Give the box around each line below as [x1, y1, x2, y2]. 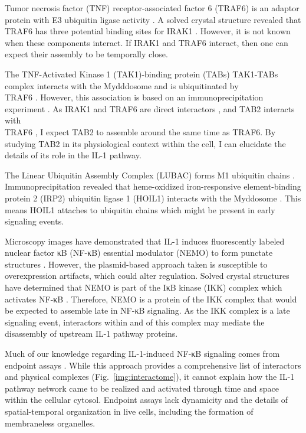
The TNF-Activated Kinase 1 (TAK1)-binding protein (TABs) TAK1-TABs [5, 67, 278, 80]
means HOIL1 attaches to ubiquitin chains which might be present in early [5, 203, 275, 216]
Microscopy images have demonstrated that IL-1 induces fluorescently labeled [5, 235, 285, 247]
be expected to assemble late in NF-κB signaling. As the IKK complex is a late [5, 304, 290, 317]
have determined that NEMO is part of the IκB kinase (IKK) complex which [5, 281, 282, 294]
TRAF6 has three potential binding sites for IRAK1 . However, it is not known [5, 25, 291, 37]
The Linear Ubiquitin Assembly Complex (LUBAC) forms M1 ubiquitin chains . [5, 168, 295, 181]
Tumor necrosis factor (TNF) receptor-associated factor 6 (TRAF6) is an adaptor [5, 2, 300, 14]
